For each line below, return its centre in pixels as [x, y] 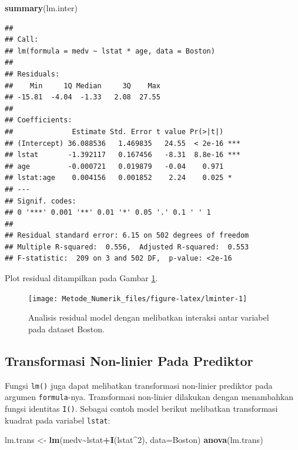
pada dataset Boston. [66, 329]
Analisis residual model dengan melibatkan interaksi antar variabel [149, 317]
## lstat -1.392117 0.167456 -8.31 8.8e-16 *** [123, 155]
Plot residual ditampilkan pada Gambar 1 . [81, 278]
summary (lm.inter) [41, 8]
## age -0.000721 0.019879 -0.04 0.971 [114, 166]
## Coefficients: [38, 120]
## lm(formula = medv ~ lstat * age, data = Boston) [110, 51]
